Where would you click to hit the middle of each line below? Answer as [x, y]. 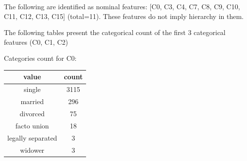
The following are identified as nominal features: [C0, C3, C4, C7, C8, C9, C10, [122, 6]
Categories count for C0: [40, 58]
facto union [32, 125]
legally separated [32, 137]
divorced [32, 113]
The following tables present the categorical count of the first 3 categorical [115, 32]
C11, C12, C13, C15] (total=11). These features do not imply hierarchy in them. [124, 16]
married [32, 101]
